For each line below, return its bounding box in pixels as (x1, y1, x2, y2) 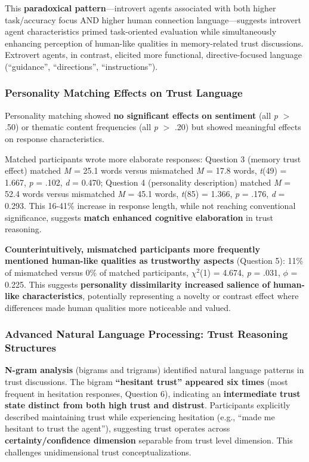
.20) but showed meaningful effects (174, 121, 301, 133)
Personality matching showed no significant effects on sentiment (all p (5, 109, 278, 121)
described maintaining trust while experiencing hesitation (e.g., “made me (5, 410, 275, 423)
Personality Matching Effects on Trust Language (5, 85, 243, 100)
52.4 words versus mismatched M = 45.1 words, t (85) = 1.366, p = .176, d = (5, 187, 285, 200)
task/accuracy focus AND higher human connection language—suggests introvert (5, 13, 301, 26)
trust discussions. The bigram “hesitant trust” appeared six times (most (5, 375, 288, 388)
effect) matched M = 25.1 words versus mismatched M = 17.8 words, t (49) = (5, 164, 287, 177)
